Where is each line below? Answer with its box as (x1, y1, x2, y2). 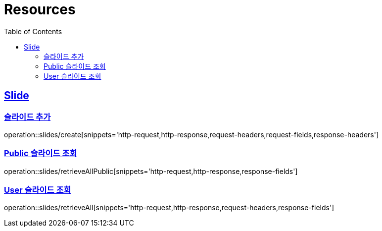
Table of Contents (4, 27, 62, 36)
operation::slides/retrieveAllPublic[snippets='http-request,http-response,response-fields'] (4, 167, 298, 175)
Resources (4, 1, 76, 18)
